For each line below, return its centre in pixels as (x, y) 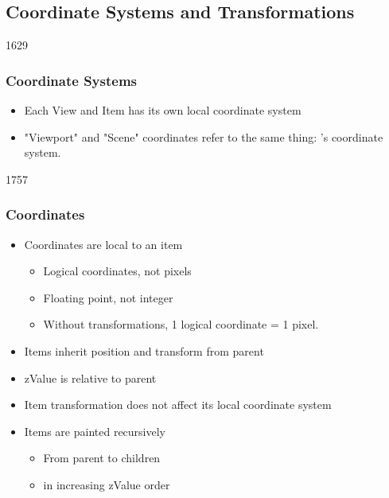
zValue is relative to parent (90, 377)
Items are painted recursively (95, 431)
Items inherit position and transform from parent (144, 350)
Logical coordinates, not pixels (117, 271)
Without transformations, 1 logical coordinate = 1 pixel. (181, 324)
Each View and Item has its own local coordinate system (163, 110)
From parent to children (102, 458)
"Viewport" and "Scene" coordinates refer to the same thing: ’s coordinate (204, 136)
